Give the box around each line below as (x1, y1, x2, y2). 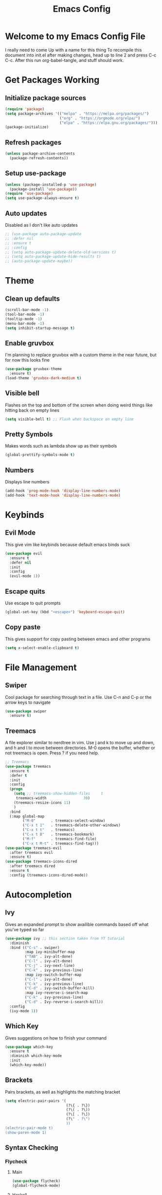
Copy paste (5, 623, 41, 632)
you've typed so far (5, 926, 44, 932)
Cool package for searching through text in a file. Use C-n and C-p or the (5, 694, 152, 700)
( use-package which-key (5, 1044, 54, 1049)
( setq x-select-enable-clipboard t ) (5, 645, 79, 650)
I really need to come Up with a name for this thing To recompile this (5, 47, 142, 53)
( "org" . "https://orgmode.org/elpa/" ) (59, 116, 140, 120)
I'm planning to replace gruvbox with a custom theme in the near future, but (5, 352, 157, 358)
